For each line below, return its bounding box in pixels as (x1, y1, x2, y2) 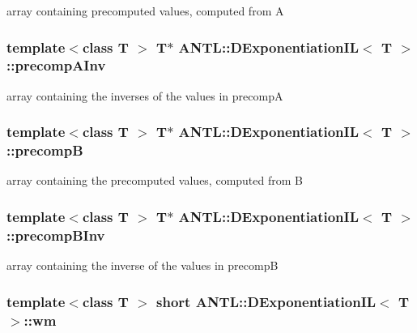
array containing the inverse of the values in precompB (6, 257, 279, 274)
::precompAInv (6, 55, 106, 75)
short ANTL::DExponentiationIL (156, 291, 377, 311)
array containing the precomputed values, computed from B (6, 172, 303, 189)
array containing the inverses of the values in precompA (6, 87, 283, 104)
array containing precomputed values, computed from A (6, 2, 284, 19)
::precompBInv (6, 224, 105, 245)
